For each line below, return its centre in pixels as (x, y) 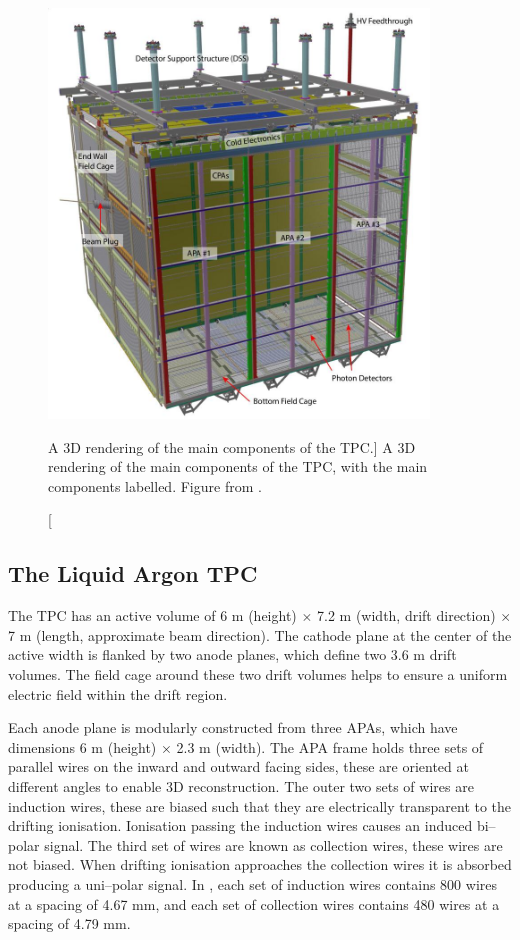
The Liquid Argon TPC (133, 573)
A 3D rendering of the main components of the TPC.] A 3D (232, 446)
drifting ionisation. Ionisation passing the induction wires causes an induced (240, 825)
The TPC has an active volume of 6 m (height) (152, 615)
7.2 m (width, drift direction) (406, 615)
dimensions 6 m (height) (82, 746)
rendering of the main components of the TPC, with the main (238, 466)
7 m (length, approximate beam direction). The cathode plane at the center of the (260, 634)
